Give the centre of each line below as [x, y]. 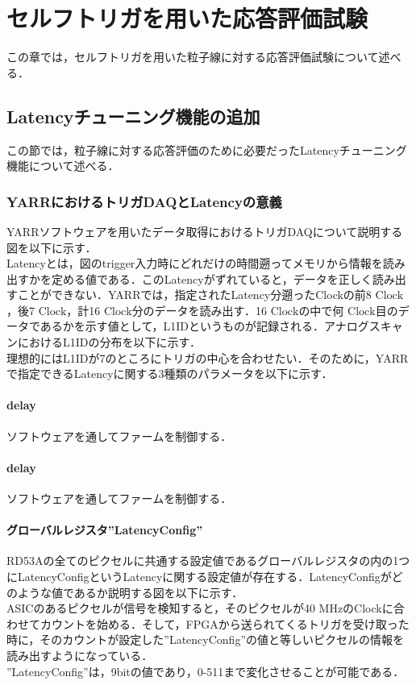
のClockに [368, 608]
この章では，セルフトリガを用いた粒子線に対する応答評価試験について [193, 57]
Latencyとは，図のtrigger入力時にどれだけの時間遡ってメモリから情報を [195, 263]
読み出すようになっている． [80, 655]
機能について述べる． [63, 166]
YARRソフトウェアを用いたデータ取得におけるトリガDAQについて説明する [205, 231]
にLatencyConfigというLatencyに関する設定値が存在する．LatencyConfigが [199, 577]
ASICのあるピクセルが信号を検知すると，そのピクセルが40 [161, 608]
